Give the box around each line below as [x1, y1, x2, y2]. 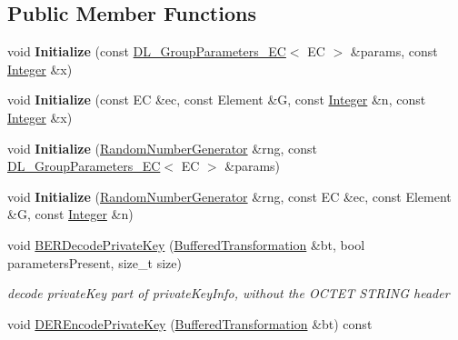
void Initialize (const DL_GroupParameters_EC [7, 42, 286, 61]
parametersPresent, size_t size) [7, 253, 182, 272]
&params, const [350, 42, 438, 61]
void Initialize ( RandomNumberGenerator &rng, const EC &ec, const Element [7, 186, 452, 205]
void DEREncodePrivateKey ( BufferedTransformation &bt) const [7, 314, 373, 333]
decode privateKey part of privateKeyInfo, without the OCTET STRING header [7, 284, 450, 303]
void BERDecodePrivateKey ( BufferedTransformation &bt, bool [7, 235, 365, 254]
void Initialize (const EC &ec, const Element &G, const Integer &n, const [7, 90, 426, 109]
